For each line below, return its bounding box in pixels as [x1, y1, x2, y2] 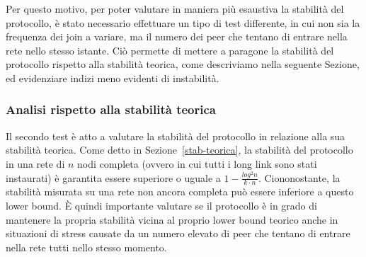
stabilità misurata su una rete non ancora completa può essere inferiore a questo [6, 184, 354, 199]
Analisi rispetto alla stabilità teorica [6, 101, 216, 118]
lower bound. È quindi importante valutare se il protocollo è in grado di [6, 198, 317, 212]
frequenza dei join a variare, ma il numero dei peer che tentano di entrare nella [6, 29, 348, 44]
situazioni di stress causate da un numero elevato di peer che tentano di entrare [6, 226, 350, 241]
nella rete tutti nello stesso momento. [6, 239, 167, 254]
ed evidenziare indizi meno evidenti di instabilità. [6, 70, 219, 85]
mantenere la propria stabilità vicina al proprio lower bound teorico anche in [6, 212, 338, 227]
